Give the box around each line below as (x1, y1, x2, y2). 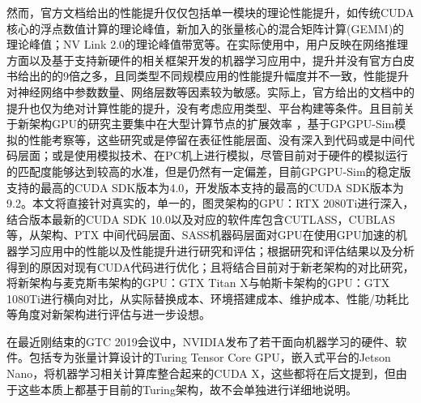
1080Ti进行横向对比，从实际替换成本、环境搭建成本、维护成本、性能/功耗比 (6, 289, 409, 307)
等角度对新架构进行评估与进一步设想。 (6, 306, 210, 323)
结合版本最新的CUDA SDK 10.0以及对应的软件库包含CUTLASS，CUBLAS (6, 210, 396, 227)
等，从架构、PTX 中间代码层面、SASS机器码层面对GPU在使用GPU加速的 (6, 226, 396, 243)
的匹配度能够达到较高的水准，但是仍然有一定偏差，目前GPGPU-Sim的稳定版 (6, 162, 411, 179)
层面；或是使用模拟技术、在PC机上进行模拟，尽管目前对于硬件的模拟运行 (17, 147, 408, 164)
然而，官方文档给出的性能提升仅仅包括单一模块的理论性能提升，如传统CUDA (6, 4, 415, 20)
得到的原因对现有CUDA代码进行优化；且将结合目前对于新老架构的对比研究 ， (6, 258, 415, 275)
